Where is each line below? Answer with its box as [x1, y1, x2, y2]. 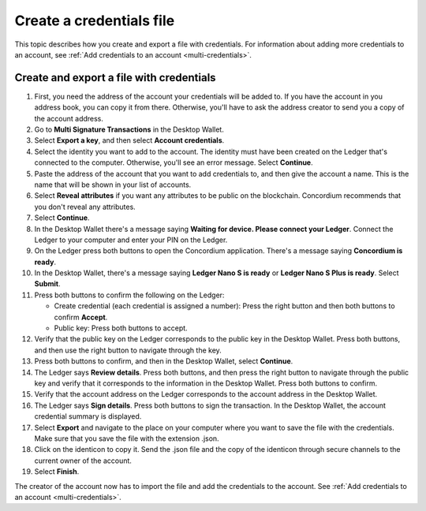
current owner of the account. [34, 456, 132, 465]
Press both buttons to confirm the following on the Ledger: [34, 290, 225, 300]
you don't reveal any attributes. [34, 202, 136, 211]
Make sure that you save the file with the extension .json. [34, 434, 220, 443]
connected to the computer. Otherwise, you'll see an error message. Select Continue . [34, 158, 313, 167]
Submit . [34, 279, 61, 289]
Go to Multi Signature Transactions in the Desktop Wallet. [34, 125, 224, 134]
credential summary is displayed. [34, 412, 142, 421]
